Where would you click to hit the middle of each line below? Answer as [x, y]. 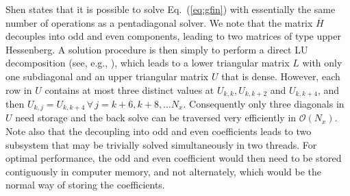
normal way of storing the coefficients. [85, 185]
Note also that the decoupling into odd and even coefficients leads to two [159, 131]
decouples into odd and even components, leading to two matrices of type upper [173, 36]
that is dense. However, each [281, 76]
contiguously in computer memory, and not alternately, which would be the [164, 171]
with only [322, 63]
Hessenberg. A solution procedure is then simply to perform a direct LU [157, 49]
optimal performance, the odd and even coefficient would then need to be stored [174, 158]
